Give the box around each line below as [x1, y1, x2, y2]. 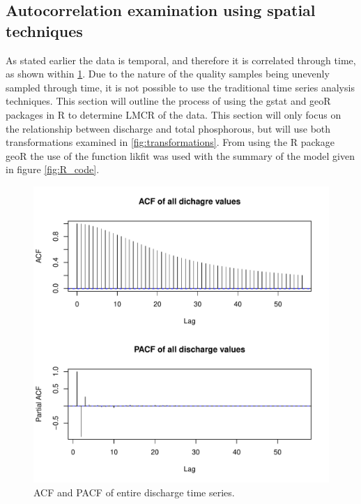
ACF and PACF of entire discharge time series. [33, 484, 235, 499]
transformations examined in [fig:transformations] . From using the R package [6, 135, 335, 149]
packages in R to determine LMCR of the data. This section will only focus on [6, 107, 341, 121]
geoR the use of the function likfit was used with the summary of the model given [6, 148, 355, 163]
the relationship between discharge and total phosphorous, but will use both [6, 121, 331, 135]
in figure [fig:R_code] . [6, 162, 100, 177]
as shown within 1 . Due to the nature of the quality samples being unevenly [6, 66, 330, 81]
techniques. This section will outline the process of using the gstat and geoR [6, 94, 331, 108]
